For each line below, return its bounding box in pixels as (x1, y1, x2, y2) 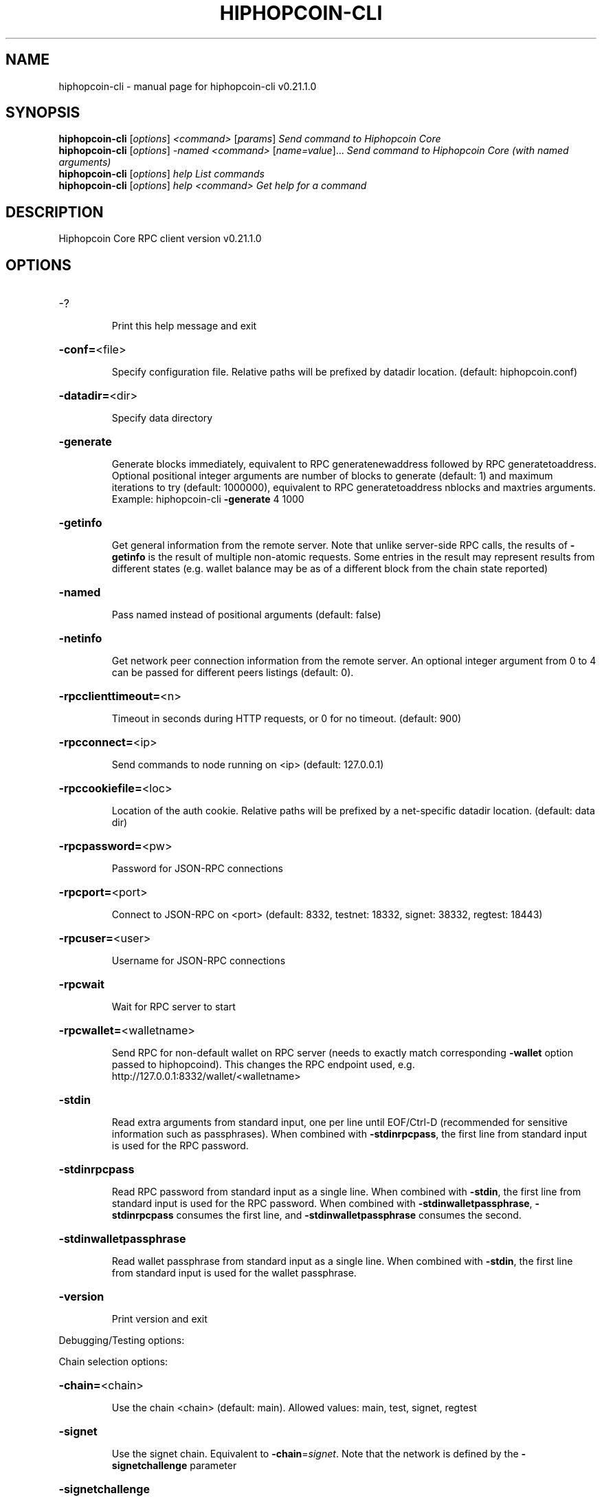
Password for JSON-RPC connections (111, 862, 283, 875)
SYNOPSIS (5, 104, 80, 122)
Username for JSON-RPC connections (111, 955, 286, 967)
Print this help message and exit (111, 320, 257, 332)
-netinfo (58, 631, 102, 646)
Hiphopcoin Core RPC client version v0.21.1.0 (58, 232, 262, 245)
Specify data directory (111, 412, 213, 424)
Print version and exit (111, 1313, 208, 1325)
